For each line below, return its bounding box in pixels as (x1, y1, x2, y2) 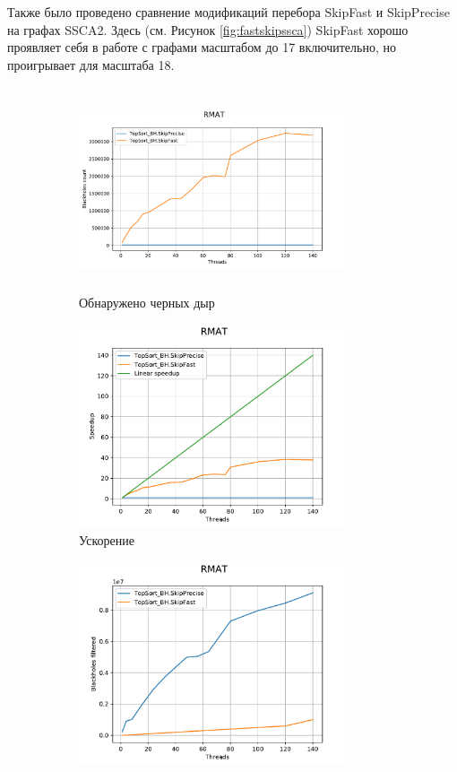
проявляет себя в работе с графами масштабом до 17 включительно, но (7, 38, 396, 56)
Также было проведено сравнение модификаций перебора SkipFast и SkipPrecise (7, 3, 450, 21)
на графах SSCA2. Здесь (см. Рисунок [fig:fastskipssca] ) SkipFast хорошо (7, 20, 409, 39)
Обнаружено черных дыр (79, 292, 215, 311)
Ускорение (79, 530, 134, 549)
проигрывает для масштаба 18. (7, 55, 175, 74)
